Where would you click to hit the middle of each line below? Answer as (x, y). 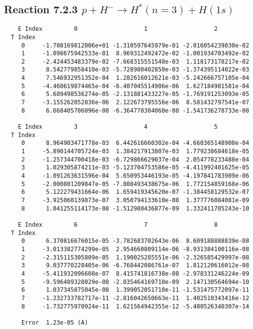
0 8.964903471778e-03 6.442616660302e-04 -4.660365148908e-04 (135, 143)
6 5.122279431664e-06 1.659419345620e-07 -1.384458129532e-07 (135, 192)
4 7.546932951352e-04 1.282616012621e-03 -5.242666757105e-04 (135, 78)
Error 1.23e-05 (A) (55, 322)
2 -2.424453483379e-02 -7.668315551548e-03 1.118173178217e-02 (135, 61)
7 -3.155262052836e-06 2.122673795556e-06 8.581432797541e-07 (135, 103)
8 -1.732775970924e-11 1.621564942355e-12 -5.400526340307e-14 (135, 306)
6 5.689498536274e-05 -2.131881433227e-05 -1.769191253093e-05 (135, 94)
